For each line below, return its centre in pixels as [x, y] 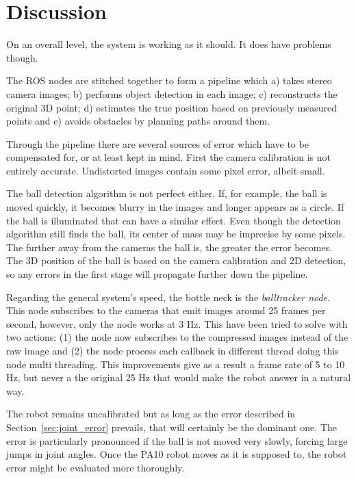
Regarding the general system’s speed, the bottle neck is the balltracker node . [168, 297]
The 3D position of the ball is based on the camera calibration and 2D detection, [176, 260]
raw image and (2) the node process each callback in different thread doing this [173, 350]
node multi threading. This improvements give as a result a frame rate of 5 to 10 [176, 364]
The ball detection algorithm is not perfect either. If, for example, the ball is [167, 193]
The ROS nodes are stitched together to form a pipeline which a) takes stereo [169, 80]
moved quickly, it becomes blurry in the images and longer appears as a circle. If [175, 207]
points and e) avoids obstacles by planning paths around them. [138, 121]
